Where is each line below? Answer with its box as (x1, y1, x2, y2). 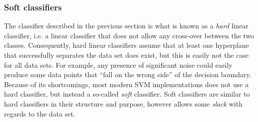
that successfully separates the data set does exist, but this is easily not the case (4, 50, 249, 60)
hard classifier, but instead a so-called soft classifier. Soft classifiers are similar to (4, 89, 250, 99)
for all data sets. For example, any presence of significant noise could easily (4, 59, 233, 70)
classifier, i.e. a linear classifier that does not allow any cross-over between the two (4, 30, 255, 40)
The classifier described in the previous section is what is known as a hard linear (4, 20, 249, 31)
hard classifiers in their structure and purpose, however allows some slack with (4, 98, 243, 109)
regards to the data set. (4, 108, 76, 119)
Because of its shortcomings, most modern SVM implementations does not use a (4, 79, 249, 89)
